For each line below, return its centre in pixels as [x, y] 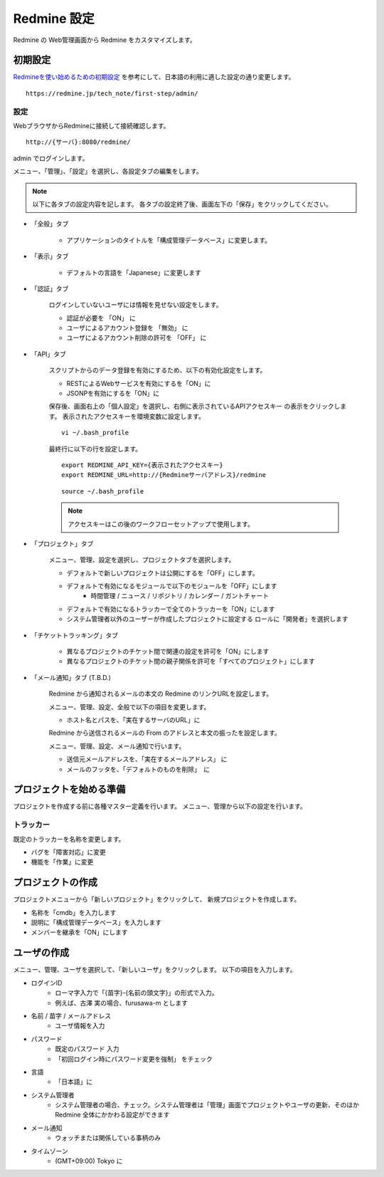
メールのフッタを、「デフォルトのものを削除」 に [138, 769]
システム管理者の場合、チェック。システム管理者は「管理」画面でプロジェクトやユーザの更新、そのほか [207, 1105]
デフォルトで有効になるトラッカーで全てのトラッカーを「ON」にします [171, 609]
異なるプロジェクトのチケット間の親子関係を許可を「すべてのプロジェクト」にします [191, 661]
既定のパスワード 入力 [87, 1049]
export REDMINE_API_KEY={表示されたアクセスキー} [143, 465]
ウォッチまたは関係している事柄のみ [108, 1138]
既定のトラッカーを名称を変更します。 [69, 839]
